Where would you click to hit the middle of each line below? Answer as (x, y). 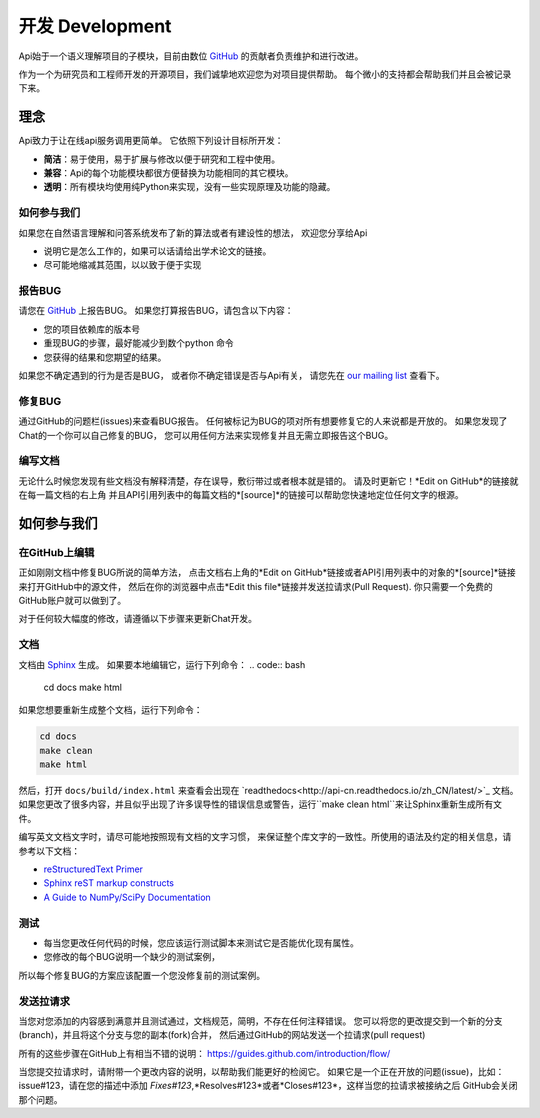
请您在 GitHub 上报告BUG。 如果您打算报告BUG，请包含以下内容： (156, 311)
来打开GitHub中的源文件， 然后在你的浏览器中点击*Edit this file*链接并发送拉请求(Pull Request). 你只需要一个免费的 (256, 586)
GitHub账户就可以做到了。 (72, 601)
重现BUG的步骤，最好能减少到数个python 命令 (138, 343)
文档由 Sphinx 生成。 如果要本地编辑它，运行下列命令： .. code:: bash (162, 664)
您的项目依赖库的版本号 (91, 329)
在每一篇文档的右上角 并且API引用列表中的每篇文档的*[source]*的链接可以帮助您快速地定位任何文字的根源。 (241, 495)
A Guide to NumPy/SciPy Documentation (127, 897)
